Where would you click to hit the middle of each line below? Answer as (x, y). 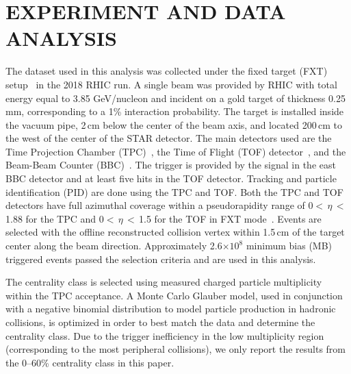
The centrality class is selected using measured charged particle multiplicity (164, 282)
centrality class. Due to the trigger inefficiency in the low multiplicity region (165, 335)
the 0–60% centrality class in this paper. (90, 362)
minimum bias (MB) (289, 246)
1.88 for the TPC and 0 (55, 218)
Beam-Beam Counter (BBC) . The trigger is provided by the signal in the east (171, 165)
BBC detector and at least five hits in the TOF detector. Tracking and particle (171, 178)
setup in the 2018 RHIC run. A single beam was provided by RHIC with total (171, 84)
